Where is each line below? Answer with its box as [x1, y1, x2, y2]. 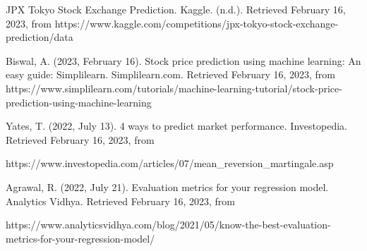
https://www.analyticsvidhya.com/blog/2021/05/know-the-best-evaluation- [6, 217, 331, 232]
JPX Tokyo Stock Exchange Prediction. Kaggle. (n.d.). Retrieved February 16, [6, 2, 346, 16]
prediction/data [6, 30, 73, 44]
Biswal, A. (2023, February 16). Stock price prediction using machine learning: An [6, 53, 361, 68]
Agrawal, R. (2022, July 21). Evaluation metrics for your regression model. [6, 179, 329, 194]
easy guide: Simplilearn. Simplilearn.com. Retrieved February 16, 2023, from [6, 67, 336, 82]
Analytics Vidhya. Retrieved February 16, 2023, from [6, 193, 235, 208]
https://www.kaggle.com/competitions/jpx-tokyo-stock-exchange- [54, 16, 339, 30]
